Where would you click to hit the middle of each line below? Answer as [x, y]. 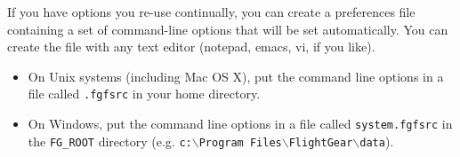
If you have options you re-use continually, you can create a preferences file [211, 12]
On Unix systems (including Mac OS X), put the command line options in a [236, 76]
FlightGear [321, 142]
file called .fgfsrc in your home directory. [144, 94]
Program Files [240, 142]
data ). [377, 141]
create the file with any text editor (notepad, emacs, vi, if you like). [191, 47]
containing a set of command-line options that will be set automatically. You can [228, 29]
